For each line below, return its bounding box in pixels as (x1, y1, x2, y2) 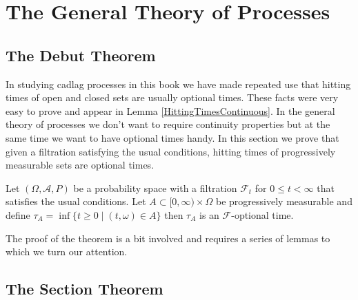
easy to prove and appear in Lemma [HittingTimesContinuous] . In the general (6, 103, 335, 118)
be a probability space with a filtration (73, 180, 237, 195)
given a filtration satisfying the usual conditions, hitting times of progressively (6, 144, 336, 158)
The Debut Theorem (6, 44, 156, 65)
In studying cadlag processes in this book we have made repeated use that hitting (6, 76, 351, 91)
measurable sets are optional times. (6, 158, 155, 172)
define (6, 207, 30, 222)
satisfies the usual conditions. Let (6, 194, 146, 208)
